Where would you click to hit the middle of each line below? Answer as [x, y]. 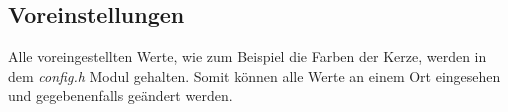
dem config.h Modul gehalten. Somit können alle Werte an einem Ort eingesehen [254, 75]
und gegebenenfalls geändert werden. [120, 95]
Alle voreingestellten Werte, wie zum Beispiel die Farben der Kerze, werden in [247, 56]
